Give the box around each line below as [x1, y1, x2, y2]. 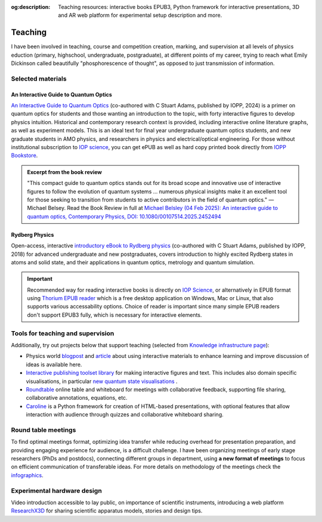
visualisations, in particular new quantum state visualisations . [26, 378, 178, 385]
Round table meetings [11, 425, 76, 434]
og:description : [11, 4, 51, 10]
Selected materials [11, 75, 67, 83]
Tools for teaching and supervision [11, 329, 114, 337]
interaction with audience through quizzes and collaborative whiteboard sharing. [26, 411, 224, 418]
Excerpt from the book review [27, 168, 103, 175]
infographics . [11, 471, 44, 478]
